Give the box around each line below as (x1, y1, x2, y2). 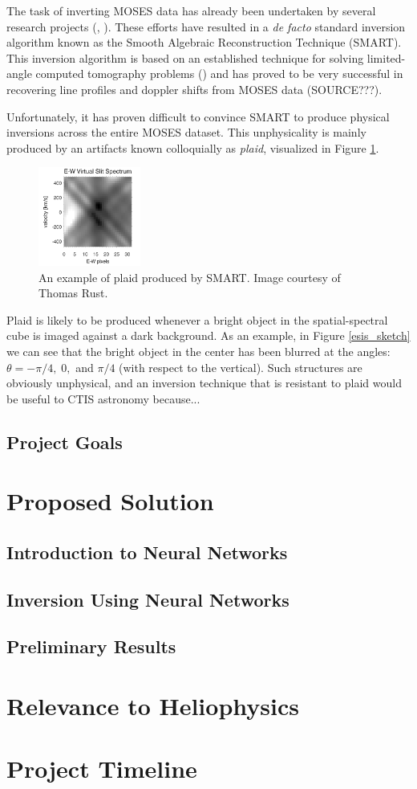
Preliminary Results (6, 634, 176, 659)
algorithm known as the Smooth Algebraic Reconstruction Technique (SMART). (6, 34, 402, 51)
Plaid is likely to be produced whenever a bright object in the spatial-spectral (6, 311, 388, 328)
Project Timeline (6, 752, 197, 785)
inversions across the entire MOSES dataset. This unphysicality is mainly (6, 124, 366, 141)
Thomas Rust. (38, 284, 108, 301)
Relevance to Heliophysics (6, 689, 299, 722)
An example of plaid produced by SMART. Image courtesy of (38, 268, 341, 285)
